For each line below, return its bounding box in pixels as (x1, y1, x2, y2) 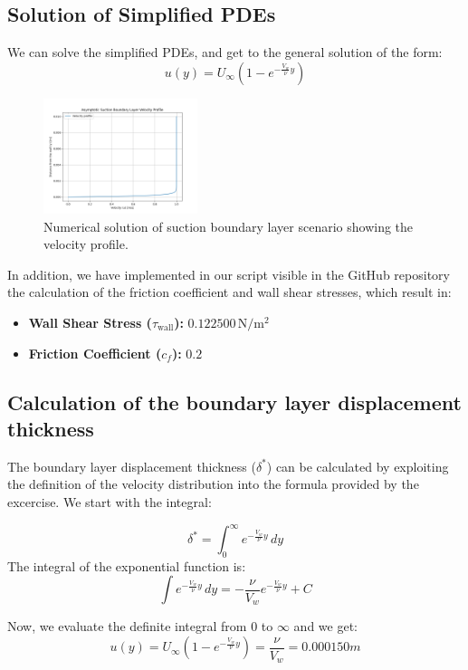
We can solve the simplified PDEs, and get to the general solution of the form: (7, 43, 443, 62)
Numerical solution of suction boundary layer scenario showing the (43, 216, 414, 235)
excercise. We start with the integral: (7, 492, 212, 511)
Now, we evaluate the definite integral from (7, 617, 247, 636)
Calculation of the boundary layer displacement (7, 388, 462, 416)
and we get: (293, 617, 358, 636)
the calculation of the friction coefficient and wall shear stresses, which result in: (7, 282, 452, 301)
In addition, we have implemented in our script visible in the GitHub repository (7, 264, 450, 283)
